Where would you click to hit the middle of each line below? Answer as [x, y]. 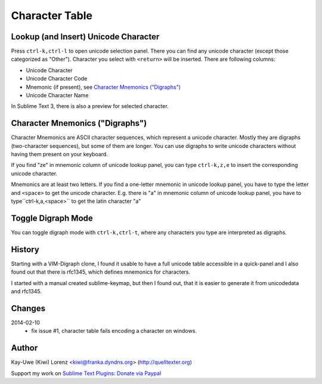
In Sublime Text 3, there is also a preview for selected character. [90, 106]
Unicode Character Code [57, 79]
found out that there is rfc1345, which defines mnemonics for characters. [101, 272]
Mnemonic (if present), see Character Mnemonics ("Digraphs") [103, 87]
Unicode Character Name [57, 95]
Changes [28, 308]
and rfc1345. [26, 292]
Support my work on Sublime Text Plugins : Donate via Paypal [86, 373]
